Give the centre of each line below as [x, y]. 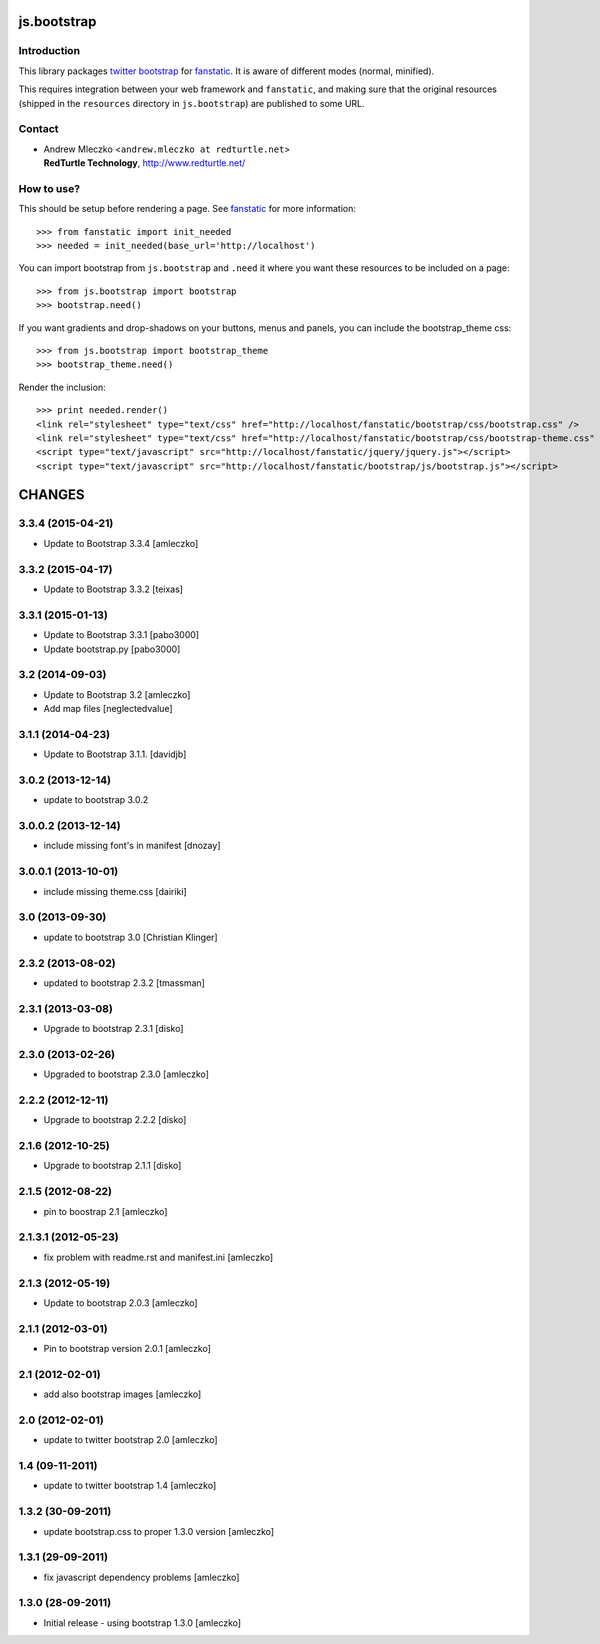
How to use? [49, 188]
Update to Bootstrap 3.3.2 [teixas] [113, 589]
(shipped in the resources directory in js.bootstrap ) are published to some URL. [191, 103]
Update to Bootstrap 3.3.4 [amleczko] [121, 543]
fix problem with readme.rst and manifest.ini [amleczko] [158, 1257]
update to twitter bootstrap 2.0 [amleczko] [131, 1440]
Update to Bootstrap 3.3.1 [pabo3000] [121, 635]
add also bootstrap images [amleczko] [122, 1394]
